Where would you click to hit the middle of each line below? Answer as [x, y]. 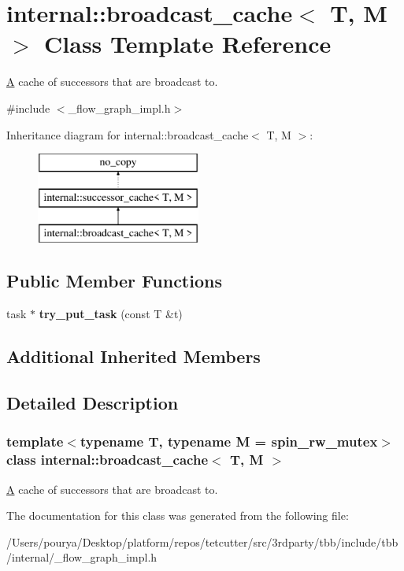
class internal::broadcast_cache [107, 460]
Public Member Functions [114, 281]
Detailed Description [93, 403]
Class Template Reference [188, 44]
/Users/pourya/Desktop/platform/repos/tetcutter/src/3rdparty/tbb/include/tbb [202, 541]
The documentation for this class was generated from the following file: [178, 515]
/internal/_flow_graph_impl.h [82, 557]
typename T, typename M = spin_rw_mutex [229, 441]
